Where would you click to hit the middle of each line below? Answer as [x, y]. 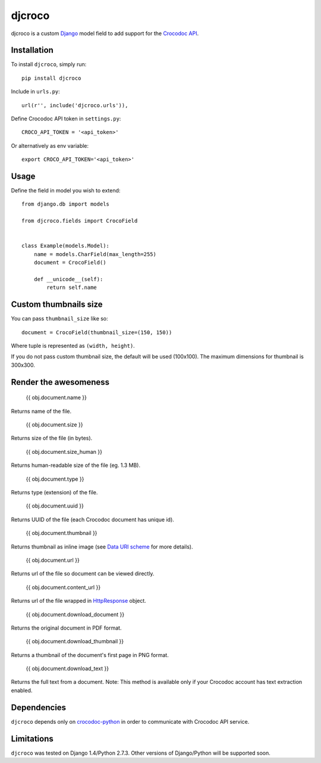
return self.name [72, 288]
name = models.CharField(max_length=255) [95, 254]
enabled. [22, 690]
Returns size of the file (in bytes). [52, 438]
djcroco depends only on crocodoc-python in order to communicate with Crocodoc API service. [130, 721]
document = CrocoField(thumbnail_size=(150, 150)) [97, 332]
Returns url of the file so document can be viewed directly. [83, 574]
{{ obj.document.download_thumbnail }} [75, 641]
